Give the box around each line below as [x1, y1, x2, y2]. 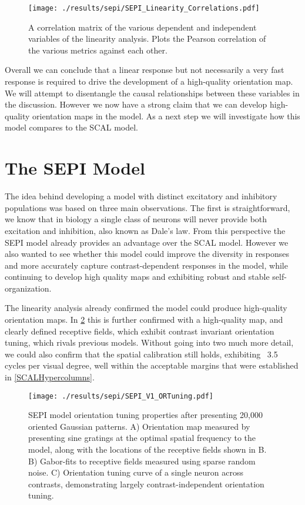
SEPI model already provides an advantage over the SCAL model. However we [5, 236, 289, 248]
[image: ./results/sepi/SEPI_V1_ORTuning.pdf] [28, 392, 213, 400]
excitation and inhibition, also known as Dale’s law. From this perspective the [5, 224, 286, 236]
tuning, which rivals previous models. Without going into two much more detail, [5, 336, 294, 349]
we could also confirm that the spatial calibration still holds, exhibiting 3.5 [5, 347, 278, 360]
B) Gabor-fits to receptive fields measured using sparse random [28, 454, 256, 467]
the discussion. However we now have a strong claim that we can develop [5, 98, 267, 111]
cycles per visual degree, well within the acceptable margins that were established [5, 359, 299, 372]
